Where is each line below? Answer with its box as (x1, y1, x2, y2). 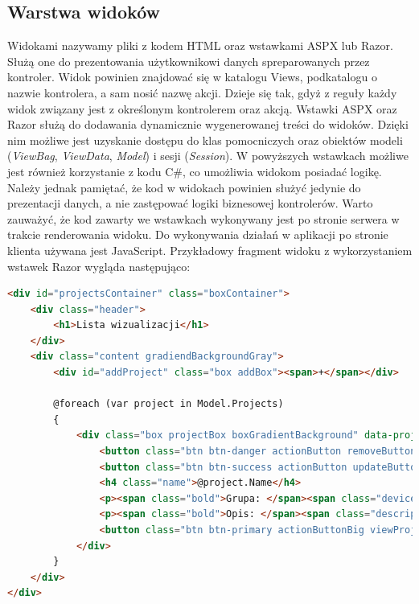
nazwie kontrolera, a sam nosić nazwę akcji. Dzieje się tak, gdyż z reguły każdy (7, 84, 397, 101)
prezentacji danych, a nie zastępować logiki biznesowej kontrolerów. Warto (7, 195, 373, 212)
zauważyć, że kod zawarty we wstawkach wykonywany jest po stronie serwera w (7, 210, 400, 227)
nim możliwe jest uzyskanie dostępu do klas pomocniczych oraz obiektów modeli (7, 131, 403, 148)
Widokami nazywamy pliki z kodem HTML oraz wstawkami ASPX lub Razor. (7, 37, 393, 54)
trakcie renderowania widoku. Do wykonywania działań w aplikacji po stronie (7, 226, 388, 243)
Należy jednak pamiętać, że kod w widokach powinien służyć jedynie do (7, 179, 361, 195)
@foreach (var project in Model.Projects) (53, 398, 284, 410)
